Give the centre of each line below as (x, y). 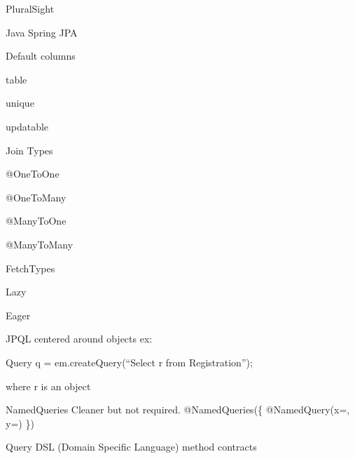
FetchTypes (30, 268)
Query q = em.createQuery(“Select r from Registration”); (129, 362)
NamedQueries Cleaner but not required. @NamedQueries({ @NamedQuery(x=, (178, 410)
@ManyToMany (40, 244)
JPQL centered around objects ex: (79, 339)
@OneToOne (33, 174)
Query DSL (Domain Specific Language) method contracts (131, 447)
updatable (27, 126)
